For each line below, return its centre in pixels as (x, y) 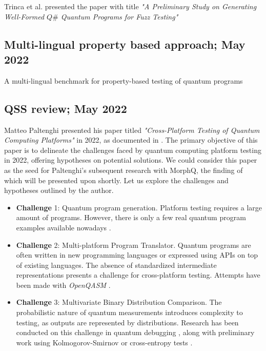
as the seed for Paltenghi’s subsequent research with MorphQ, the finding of (124, 170)
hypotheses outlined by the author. (59, 190)
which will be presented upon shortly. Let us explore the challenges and (116, 180)
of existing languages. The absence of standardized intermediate (116, 265)
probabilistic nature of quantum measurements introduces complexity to (129, 312)
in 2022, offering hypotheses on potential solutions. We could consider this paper (131, 160)
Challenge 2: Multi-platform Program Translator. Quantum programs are (134, 245)
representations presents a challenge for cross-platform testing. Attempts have (138, 275)
